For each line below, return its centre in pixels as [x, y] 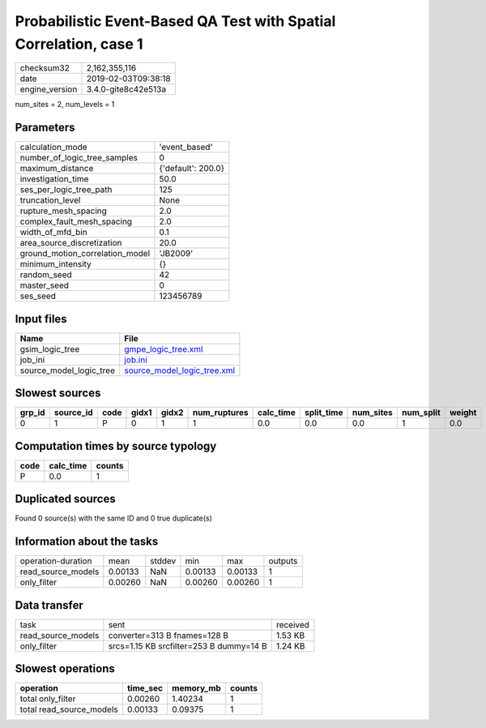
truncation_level [50, 200]
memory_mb [196, 688]
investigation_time [54, 179]
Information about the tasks [87, 542]
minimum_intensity [56, 264]
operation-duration [56, 561]
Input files [41, 319]
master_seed [44, 285]
